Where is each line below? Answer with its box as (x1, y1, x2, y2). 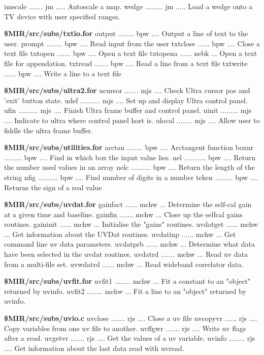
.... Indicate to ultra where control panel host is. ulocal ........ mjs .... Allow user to (4, 114, 260, 125)
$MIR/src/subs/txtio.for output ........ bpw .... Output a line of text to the (4, 28, 248, 39)
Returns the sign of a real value (4, 182, 102, 192)
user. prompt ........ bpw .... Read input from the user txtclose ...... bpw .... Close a (4, 38, 260, 48)
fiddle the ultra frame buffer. (4, 125, 93, 135)
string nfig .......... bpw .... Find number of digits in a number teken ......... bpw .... (4, 171, 258, 182)
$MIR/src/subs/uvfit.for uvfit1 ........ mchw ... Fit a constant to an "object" (4, 276, 251, 286)
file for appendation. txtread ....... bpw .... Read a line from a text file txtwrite (4, 57, 248, 68)
